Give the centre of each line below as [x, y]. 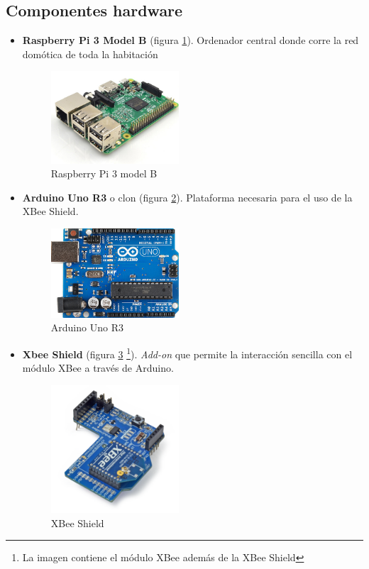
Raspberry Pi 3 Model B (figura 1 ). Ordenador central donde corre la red [191, 40]
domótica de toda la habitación [90, 54]
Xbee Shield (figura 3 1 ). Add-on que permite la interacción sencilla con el [187, 353]
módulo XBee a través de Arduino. [98, 368]
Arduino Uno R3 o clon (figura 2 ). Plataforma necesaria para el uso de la [187, 197]
